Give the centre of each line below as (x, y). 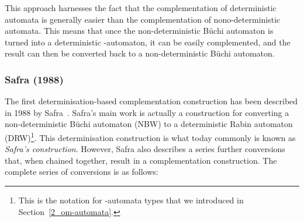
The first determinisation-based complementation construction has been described (151, 101)
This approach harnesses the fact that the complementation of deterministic (141, 8)
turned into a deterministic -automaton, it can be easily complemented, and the (148, 42)
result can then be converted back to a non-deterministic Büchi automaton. (140, 53)
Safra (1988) (34, 79)
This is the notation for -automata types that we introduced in (131, 200)
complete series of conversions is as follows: (82, 172)
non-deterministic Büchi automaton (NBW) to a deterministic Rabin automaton (149, 124)
